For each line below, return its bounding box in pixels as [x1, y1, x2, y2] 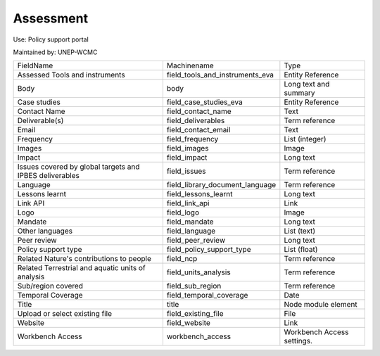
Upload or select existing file [17, 309, 113, 319]
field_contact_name [166, 106, 232, 116]
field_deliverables [166, 116, 225, 126]
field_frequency [166, 134, 219, 144]
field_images [166, 144, 209, 153]
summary [284, 88, 315, 98]
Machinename [166, 61, 214, 70]
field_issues [166, 166, 206, 176]
